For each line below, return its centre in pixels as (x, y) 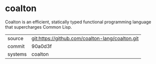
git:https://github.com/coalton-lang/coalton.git (85, 38)
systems (17, 54)
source (15, 38)
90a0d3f (42, 46)
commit (16, 46)
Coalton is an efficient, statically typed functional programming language (78, 22)
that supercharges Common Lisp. (39, 27)
